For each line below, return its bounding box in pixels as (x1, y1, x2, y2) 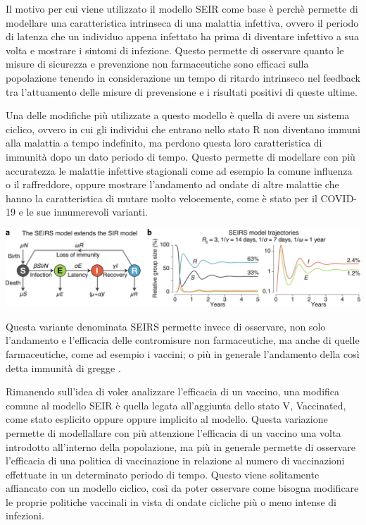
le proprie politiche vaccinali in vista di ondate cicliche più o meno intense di (6, 494, 337, 509)
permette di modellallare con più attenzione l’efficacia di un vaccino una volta (6, 425, 341, 440)
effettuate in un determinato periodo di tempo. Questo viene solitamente (6, 467, 320, 481)
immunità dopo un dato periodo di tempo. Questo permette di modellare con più (6, 149, 355, 163)
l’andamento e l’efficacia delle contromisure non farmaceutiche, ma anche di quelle (6, 333, 360, 347)
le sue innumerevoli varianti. (26, 204, 148, 219)
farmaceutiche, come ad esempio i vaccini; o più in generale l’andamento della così (6, 346, 360, 361)
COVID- (320, 190, 357, 205)
